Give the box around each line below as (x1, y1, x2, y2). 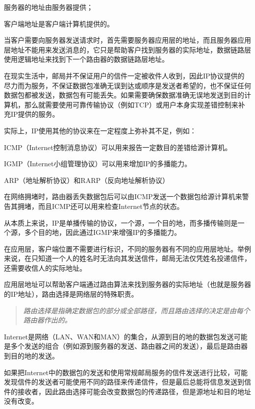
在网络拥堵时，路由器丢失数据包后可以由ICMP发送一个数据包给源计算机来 (4, 191, 242, 202)
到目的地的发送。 (4, 351, 59, 361)
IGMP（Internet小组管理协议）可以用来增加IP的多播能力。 (4, 158, 192, 169)
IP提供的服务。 (10, 109, 59, 119)
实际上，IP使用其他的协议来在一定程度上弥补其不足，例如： (4, 125, 197, 135)
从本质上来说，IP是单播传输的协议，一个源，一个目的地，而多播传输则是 (4, 217, 238, 228)
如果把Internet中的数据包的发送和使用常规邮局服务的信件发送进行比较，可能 (4, 367, 248, 377)
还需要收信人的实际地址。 (4, 262, 86, 273)
